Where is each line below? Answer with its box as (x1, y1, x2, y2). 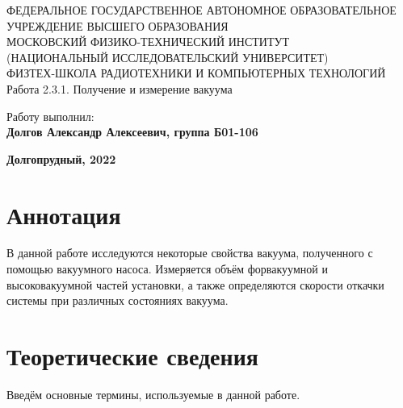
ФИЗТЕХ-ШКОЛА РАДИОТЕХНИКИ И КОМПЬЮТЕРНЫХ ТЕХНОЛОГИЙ (6, 65, 386, 81)
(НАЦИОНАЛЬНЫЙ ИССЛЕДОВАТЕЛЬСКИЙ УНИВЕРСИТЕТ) (6, 48, 329, 65)
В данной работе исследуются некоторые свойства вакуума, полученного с (6, 244, 373, 261)
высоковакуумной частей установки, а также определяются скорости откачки (6, 276, 384, 293)
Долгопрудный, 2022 (6, 150, 116, 167)
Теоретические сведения (6, 339, 258, 373)
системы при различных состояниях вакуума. (6, 292, 229, 309)
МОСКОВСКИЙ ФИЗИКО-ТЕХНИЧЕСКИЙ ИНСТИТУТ (6, 33, 289, 50)
